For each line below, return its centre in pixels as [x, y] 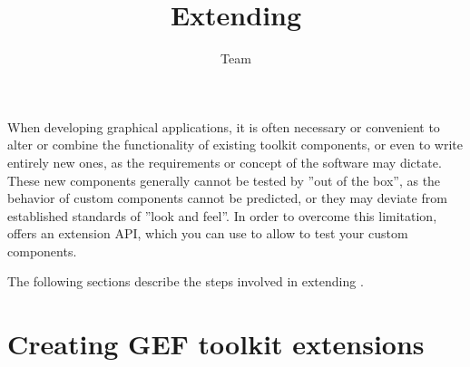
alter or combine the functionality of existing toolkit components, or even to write [235, 145]
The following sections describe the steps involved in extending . [186, 281]
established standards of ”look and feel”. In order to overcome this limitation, [222, 215]
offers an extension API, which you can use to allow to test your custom [208, 233]
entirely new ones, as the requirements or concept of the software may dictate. [225, 162]
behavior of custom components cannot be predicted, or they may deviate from [227, 198]
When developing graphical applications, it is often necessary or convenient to [224, 126]
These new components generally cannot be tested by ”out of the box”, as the [224, 180]
